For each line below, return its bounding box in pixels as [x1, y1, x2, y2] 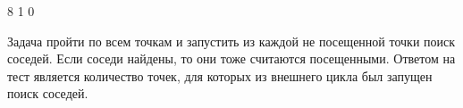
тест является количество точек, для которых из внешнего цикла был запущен [7, 66, 433, 85]
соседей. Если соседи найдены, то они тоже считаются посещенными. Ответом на [7, 49, 456, 68]
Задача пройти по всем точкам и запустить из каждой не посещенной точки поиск [7, 31, 456, 50]
